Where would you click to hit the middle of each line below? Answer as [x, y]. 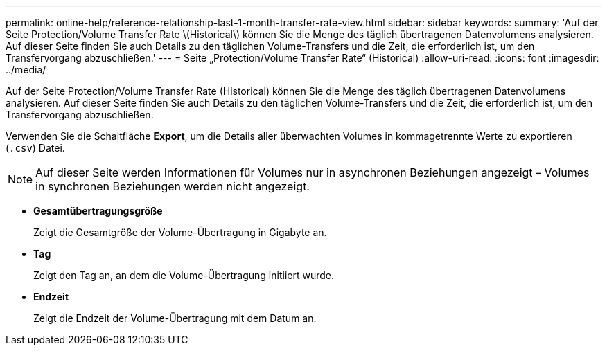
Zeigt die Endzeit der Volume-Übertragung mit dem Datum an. [175, 318]
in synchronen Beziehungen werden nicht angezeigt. [173, 186]
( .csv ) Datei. [35, 148]
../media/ [26, 70]
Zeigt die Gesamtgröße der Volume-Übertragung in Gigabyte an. [180, 232]
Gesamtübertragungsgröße [98, 211]
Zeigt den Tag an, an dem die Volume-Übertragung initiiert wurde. [184, 275]
